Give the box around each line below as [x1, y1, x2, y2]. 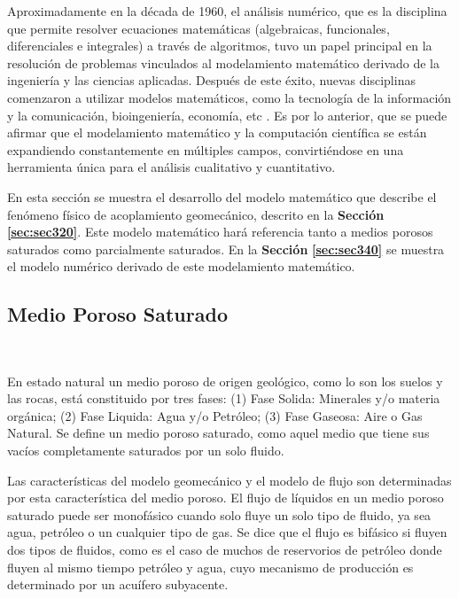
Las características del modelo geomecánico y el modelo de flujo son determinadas [7, 471, 452, 489]
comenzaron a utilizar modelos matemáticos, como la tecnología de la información [7, 88, 452, 106]
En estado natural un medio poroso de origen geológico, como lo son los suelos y [7, 371, 443, 390]
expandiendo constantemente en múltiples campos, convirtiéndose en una [7, 140, 404, 159]
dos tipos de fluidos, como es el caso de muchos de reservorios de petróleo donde [7, 541, 442, 559]
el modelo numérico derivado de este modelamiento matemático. [7, 257, 355, 276]
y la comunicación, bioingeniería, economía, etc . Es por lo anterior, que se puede [7, 105, 447, 124]
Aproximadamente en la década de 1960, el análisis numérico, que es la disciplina [7, 2, 447, 19]
